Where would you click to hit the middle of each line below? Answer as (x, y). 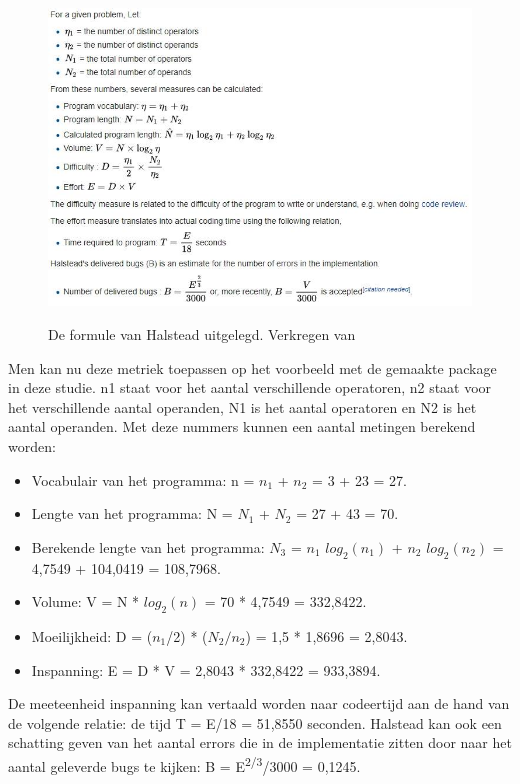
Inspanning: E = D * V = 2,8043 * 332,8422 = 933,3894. (206, 669)
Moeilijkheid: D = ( (92, 635)
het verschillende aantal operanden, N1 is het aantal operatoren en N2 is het (242, 406)
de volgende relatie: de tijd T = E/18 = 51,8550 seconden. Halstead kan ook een (255, 722)
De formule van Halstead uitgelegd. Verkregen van (202, 334)
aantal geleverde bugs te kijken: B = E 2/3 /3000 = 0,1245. (184, 764)
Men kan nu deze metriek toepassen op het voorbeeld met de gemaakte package (252, 367)
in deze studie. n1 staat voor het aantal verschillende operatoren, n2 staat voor (250, 387)
